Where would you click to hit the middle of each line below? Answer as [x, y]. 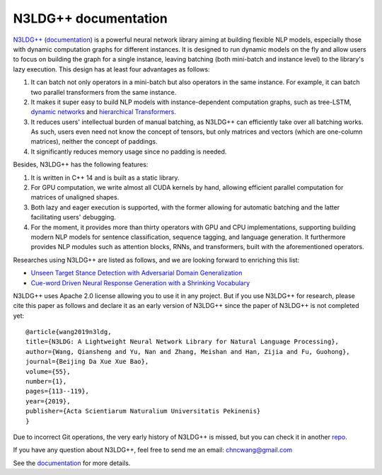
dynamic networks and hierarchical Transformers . [104, 112]
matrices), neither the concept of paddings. [94, 142]
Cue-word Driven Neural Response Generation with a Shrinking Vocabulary [140, 282]
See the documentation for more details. [72, 463]
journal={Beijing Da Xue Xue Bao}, [87, 362]
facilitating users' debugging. [73, 217]
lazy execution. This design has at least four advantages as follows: [111, 69]
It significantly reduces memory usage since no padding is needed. [129, 151]
